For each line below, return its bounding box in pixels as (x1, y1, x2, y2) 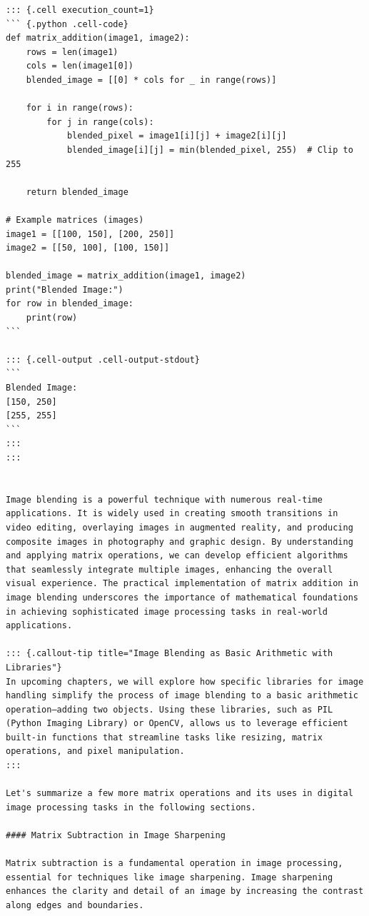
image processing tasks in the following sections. (6, 802, 256, 812)
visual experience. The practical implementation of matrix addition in (6, 578, 358, 589)
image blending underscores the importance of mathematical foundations (6, 592, 358, 603)
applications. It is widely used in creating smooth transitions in (6, 508, 338, 519)
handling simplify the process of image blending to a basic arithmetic (6, 690, 358, 701)
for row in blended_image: (6, 298, 133, 309)
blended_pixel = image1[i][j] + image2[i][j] (66, 131, 287, 141)
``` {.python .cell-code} (6, 19, 128, 29)
